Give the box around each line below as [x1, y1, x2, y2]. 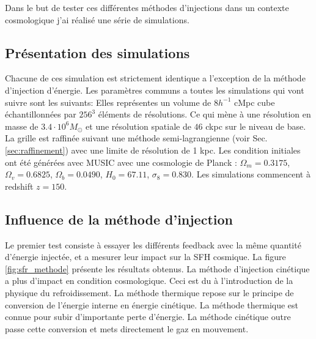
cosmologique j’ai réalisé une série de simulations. [5, 13, 189, 26]
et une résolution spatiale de [86, 119, 191, 132]
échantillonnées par [5, 108, 76, 121]
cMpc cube [233, 95, 275, 108]
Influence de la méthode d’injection [5, 209, 233, 228]
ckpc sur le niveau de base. [205, 119, 306, 132]
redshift [5, 179, 34, 192]
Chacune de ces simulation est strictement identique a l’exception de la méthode [5, 72, 306, 84]
